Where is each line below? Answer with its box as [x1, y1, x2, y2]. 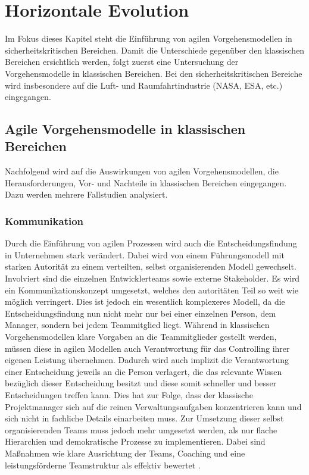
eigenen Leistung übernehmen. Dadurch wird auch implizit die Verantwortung [5, 354, 289, 366]
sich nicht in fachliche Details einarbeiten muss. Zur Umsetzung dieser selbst [5, 412, 284, 424]
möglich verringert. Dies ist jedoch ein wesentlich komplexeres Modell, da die [5, 295, 285, 308]
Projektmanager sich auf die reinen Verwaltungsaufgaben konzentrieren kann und [5, 400, 302, 412]
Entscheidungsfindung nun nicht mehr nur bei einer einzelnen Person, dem [5, 307, 276, 319]
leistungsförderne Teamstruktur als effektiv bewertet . [5, 458, 201, 471]
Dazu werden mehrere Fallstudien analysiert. [5, 188, 168, 201]
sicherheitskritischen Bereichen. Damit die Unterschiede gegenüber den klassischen [5, 43, 305, 56]
